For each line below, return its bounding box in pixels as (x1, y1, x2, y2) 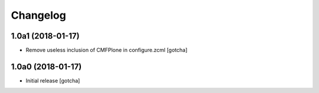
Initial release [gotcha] (25, 77, 80, 84)
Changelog (11, 9, 66, 22)
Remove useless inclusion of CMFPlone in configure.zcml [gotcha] (25, 47, 188, 54)
